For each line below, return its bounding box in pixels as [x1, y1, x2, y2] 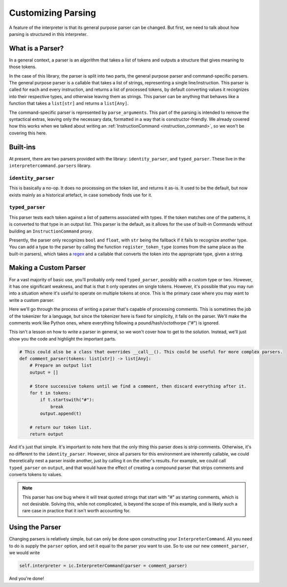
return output [29, 431, 64, 437]
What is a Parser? [9, 44, 64, 53]
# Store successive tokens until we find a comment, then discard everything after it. [29, 383, 247, 389]
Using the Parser [9, 523, 61, 532]
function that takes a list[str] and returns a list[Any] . [9, 101, 129, 107]
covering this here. [9, 130, 47, 136]
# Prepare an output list [29, 363, 92, 368]
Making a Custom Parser [9, 264, 86, 272]
